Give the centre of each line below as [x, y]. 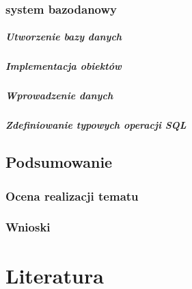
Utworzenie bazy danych [64, 37]
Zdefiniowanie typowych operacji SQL [96, 125]
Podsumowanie [59, 162]
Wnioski [28, 227]
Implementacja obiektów [64, 66]
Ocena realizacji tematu [72, 196]
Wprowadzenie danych [59, 96]
